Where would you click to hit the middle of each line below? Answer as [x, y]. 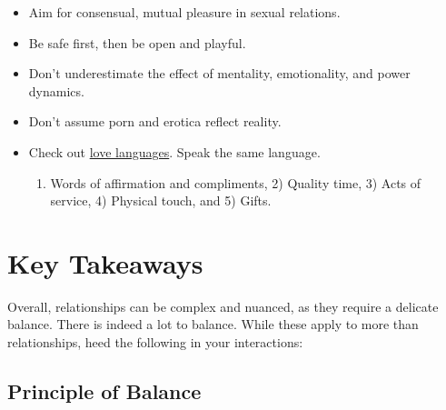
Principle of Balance [104, 391]
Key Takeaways [105, 262]
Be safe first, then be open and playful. [137, 42]
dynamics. [56, 90]
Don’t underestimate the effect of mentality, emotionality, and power [219, 73]
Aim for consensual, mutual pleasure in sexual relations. [184, 12]
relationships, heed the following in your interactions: [155, 342]
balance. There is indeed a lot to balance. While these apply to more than [213, 324]
